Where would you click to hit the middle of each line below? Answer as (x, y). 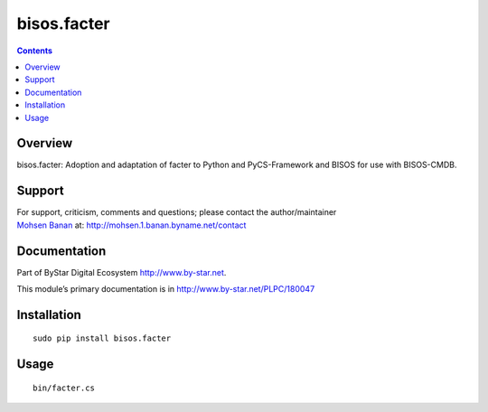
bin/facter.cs (64, 388)
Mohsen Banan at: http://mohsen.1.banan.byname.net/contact (131, 225)
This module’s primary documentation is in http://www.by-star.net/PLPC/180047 (166, 289)
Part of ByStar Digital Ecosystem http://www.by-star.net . (122, 272)
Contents (35, 51)
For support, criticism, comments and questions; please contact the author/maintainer (177, 212)
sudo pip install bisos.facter (102, 338)
